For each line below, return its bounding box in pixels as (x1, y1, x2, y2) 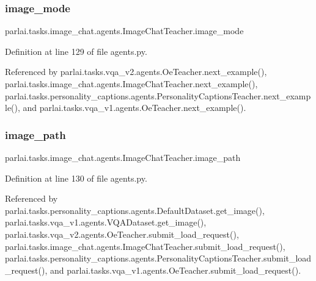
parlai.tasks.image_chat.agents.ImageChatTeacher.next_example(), (5, 77, 258, 90)
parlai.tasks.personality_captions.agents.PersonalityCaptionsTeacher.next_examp (5, 89, 311, 102)
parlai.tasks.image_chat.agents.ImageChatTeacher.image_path (5, 151, 241, 163)
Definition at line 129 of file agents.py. (5, 44, 147, 57)
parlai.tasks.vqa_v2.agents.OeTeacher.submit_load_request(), (5, 227, 239, 240)
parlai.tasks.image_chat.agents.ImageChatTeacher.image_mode (5, 24, 244, 37)
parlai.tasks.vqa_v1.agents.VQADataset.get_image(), (5, 216, 207, 229)
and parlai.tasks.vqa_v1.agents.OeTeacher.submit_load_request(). (50, 263, 301, 276)
